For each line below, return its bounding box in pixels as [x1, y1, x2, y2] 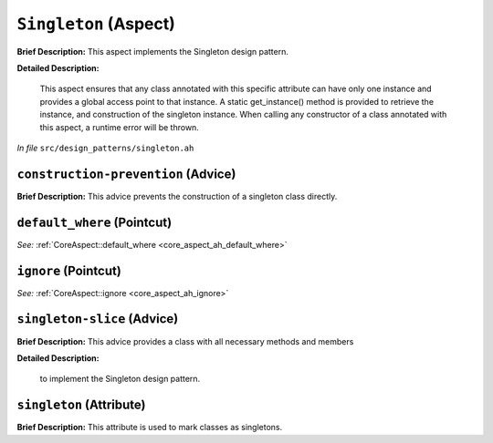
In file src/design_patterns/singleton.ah [16, 142, 194, 153]
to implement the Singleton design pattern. [39, 374, 201, 385]
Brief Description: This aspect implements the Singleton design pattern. [16, 46, 289, 57]
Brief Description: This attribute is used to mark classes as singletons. [16, 422, 283, 433]
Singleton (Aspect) [16, 14, 175, 34]
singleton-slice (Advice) [16, 311, 179, 327]
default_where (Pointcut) [16, 214, 173, 230]
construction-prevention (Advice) [16, 166, 236, 181]
